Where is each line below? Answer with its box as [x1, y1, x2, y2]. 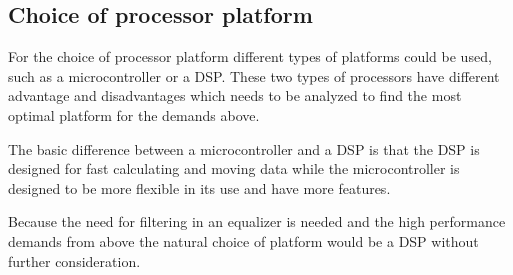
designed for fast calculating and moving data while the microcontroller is [8, 158, 460, 179]
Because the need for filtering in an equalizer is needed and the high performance [8, 211, 506, 232]
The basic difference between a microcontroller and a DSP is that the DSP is [8, 138, 480, 159]
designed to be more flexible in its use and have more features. [8, 177, 391, 198]
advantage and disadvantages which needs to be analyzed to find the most [8, 85, 462, 106]
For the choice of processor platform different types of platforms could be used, [8, 46, 492, 67]
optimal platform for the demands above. [8, 104, 260, 125]
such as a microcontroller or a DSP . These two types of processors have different [8, 65, 500, 86]
